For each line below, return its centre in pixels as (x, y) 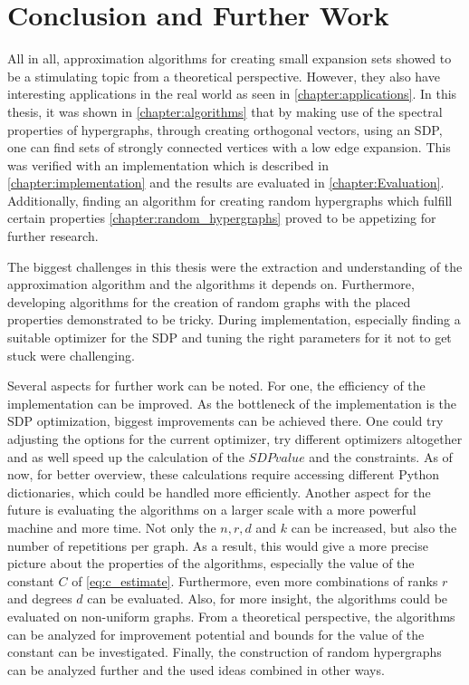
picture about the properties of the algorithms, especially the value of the (211, 563)
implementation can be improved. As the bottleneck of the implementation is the (232, 403)
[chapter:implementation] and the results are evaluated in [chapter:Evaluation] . (226, 183)
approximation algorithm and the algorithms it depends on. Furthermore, (211, 284)
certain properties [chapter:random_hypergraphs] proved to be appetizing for (222, 218)
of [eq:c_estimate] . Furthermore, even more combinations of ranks (255, 580)
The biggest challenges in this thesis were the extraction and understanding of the (235, 266)
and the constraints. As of (381, 456)
